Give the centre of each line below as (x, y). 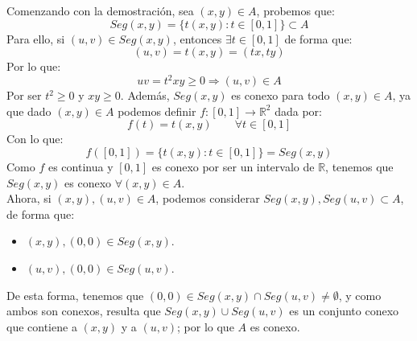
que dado (29, 111)
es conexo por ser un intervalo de (233, 167)
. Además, (145, 95)
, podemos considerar (208, 198)
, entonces (197, 38)
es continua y (81, 167)
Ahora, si (29, 198)
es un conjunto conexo (344, 311)
